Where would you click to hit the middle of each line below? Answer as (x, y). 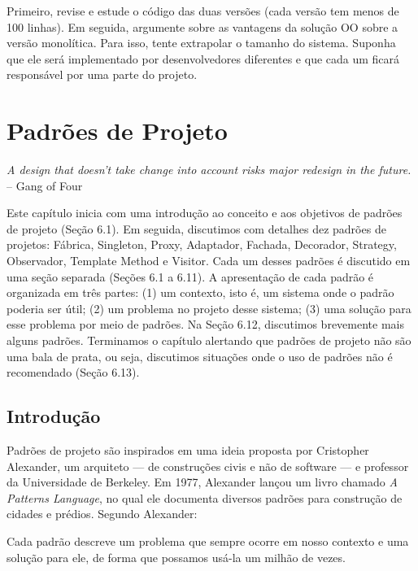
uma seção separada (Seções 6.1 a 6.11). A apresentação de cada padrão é (190, 276)
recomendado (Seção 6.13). (73, 372)
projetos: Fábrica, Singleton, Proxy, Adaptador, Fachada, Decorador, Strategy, (202, 244)
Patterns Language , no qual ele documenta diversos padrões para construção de (205, 497)
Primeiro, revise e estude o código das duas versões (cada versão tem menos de (203, 11)
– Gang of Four (45, 185)
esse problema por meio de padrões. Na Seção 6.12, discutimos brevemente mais (205, 324)
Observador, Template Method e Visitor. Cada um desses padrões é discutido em (209, 261)
